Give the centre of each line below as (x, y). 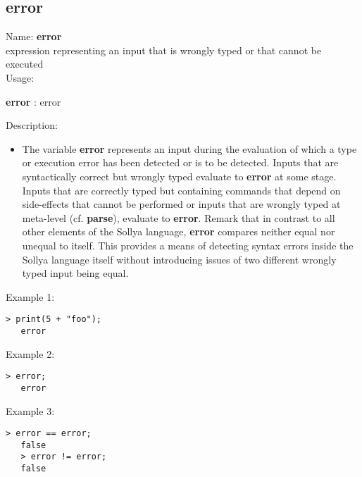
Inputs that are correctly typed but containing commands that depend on (181, 190)
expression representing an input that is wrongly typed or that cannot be (164, 50)
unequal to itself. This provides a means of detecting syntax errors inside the (188, 245)
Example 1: (30, 296)
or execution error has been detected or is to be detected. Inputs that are (180, 162)
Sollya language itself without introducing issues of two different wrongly (179, 259)
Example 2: (30, 353)
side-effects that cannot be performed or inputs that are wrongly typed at (181, 204)
